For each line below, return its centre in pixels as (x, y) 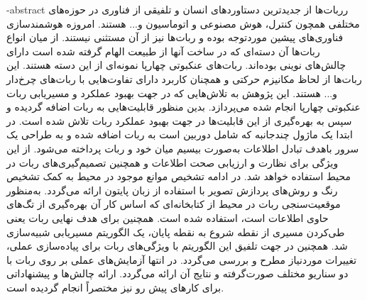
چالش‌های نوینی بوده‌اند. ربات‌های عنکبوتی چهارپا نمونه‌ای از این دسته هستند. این (176, 65)
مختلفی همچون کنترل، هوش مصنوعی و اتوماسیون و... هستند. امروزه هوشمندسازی (183, 23)
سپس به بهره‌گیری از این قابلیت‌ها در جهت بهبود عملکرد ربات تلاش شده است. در (179, 120)
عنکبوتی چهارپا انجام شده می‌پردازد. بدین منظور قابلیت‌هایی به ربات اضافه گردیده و (183, 107)
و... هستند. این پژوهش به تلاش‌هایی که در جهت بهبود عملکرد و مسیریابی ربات (172, 93)
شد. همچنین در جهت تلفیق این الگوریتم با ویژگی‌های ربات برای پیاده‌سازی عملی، (177, 246)
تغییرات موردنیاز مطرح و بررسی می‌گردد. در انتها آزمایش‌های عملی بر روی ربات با (182, 259)
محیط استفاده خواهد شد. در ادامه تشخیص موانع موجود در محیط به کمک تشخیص (179, 176)
